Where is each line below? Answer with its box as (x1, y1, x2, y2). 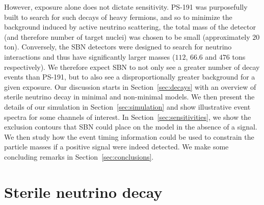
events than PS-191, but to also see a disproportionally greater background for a (4, 71, 255, 82)
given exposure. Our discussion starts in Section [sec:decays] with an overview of (4, 81, 256, 92)
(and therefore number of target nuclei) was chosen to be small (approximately (4, 31, 250, 42)
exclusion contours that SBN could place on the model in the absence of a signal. (4, 121, 257, 132)
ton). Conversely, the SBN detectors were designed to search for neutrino (4, 41, 232, 52)
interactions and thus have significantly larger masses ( (4, 51, 175, 62)
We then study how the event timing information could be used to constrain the (4, 131, 254, 142)
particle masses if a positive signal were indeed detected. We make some (4, 141, 229, 152)
